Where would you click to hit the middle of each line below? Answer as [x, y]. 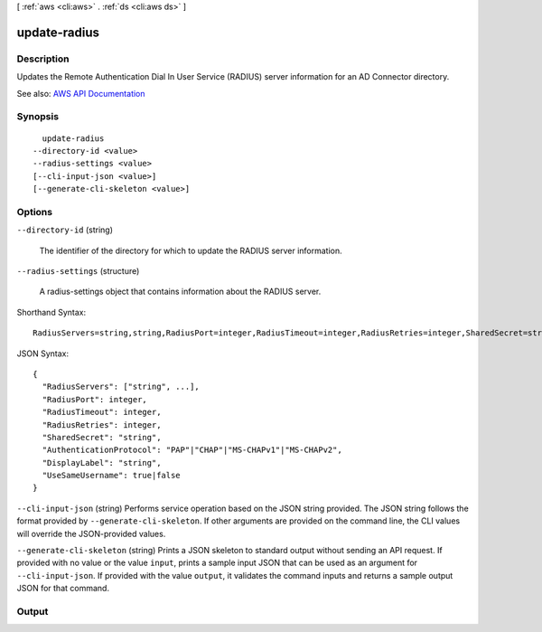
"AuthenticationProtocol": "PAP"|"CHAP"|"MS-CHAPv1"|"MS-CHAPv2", [192, 450]
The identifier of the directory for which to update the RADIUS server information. [191, 250]
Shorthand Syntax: [51, 312]
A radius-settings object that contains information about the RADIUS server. [180, 292]
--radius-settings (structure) [78, 270]
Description [43, 59]
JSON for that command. [63, 589]
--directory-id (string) [65, 230]
